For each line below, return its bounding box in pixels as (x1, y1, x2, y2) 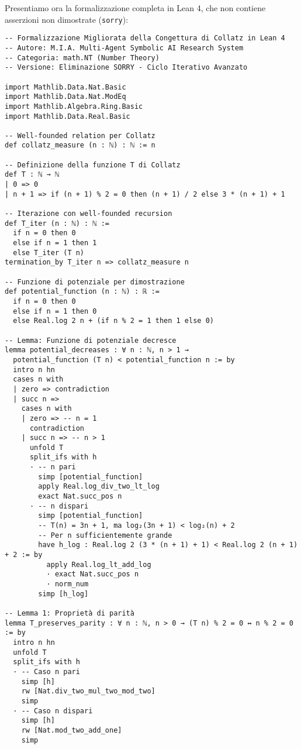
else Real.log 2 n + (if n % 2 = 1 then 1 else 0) (13, 317, 214, 325)
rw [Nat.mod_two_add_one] (21, 726, 122, 734)
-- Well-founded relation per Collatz (5, 131, 155, 140)
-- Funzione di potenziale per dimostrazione (5, 277, 185, 286)
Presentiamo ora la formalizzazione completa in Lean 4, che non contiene (5, 2, 266, 13)
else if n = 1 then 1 (13, 239, 97, 248)
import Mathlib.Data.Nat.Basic (5, 83, 126, 91)
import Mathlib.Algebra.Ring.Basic (5, 102, 143, 111)
